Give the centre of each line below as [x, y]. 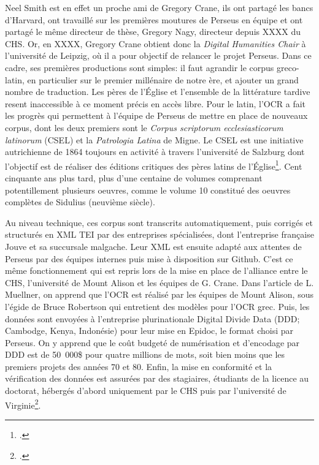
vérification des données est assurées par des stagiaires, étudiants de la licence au [157, 378]
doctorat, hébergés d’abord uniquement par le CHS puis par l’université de [146, 391]
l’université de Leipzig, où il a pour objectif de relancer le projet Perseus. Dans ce [158, 55]
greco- [288, 67]
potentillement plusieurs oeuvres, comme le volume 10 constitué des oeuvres [148, 190]
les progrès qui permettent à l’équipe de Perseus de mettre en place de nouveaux [156, 115]
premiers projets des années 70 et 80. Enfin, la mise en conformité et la [139, 366]
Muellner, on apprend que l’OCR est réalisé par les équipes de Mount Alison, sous [159, 294]
